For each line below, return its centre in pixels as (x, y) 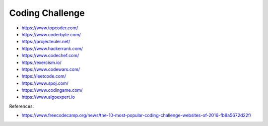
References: (22, 106)
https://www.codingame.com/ (52, 90)
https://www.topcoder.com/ (50, 28)
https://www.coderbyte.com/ (51, 34)
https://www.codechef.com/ (50, 56)
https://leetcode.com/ (44, 76)
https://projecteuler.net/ (46, 42)
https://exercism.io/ (41, 63)
